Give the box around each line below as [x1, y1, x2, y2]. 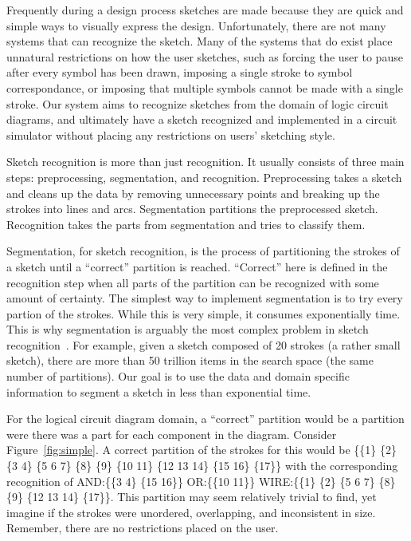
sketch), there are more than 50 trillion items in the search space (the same [6, 352, 374, 369]
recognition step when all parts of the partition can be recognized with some [6, 274, 379, 290]
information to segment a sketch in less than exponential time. [6, 383, 311, 400]
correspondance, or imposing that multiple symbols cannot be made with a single [6, 79, 403, 96]
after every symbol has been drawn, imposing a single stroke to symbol [6, 64, 353, 81]
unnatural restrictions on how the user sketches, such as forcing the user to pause [6, 48, 403, 65]
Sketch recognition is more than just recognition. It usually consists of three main [6, 153, 405, 170]
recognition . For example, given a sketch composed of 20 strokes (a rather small [6, 336, 401, 353]
